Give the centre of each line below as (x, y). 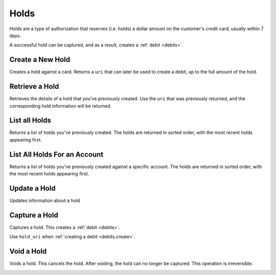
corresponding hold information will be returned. (61, 106)
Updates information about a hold (45, 201)
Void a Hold (28, 251)
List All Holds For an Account (56, 154)
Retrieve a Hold (34, 87)
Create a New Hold (40, 60)
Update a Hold (32, 188)
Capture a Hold (34, 215)
